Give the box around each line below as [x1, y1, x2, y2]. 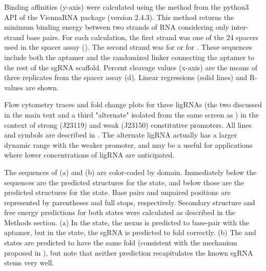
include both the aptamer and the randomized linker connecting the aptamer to [4, 51, 255, 62]
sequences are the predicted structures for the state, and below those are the [4, 177, 244, 187]
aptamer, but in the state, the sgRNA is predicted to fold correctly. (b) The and [4, 227, 256, 238]
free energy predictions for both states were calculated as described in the [4, 207, 235, 218]
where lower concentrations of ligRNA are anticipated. [4, 149, 175, 160]
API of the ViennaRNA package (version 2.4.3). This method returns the [4, 11, 234, 22]
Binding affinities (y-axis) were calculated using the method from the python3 [4, 2, 249, 12]
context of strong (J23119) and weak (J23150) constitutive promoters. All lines [4, 119, 252, 130]
